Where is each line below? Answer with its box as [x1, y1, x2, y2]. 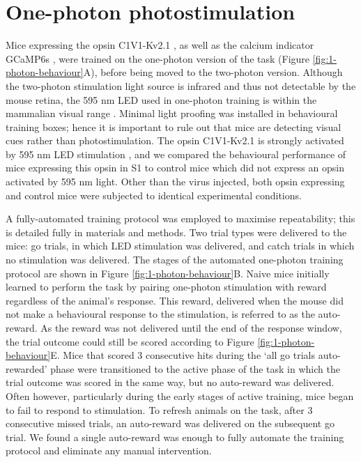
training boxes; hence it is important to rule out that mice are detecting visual [6, 119, 341, 134]
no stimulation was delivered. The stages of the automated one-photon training [6, 252, 344, 267]
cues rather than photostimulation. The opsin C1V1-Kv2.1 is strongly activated [6, 133, 344, 148]
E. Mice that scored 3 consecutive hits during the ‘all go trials [50, 348, 316, 362]
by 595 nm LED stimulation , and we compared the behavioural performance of [6, 146, 346, 161]
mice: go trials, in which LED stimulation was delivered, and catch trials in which [6, 238, 355, 253]
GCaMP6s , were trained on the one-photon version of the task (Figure [6, 51, 310, 66]
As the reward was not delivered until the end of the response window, [40, 321, 342, 334]
